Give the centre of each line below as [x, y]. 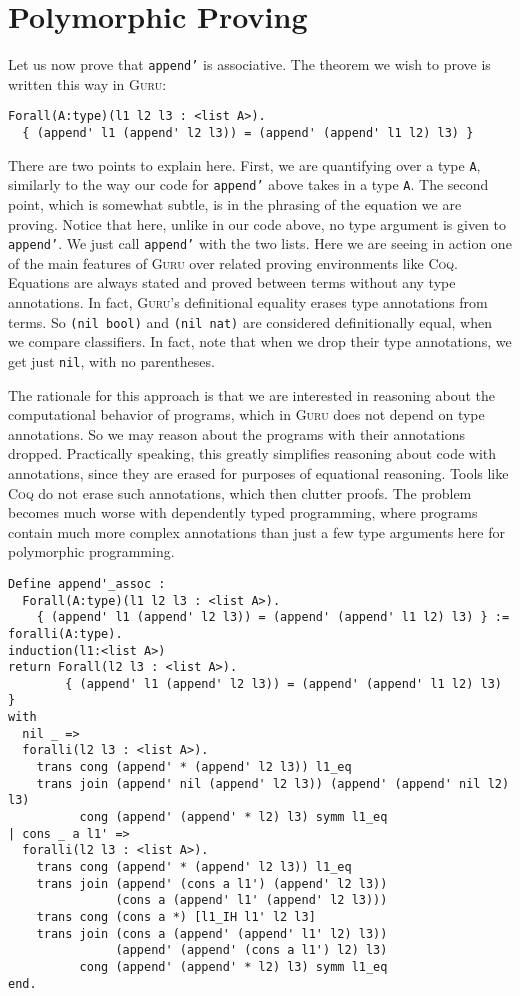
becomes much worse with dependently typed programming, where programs [243, 512]
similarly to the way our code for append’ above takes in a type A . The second [248, 184]
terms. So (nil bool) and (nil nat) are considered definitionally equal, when [250, 321]
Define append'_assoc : [87, 583]
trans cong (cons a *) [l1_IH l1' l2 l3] [176, 917]
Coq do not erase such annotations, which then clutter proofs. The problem [240, 492]
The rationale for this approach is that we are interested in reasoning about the [252, 394]
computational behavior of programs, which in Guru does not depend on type [246, 414]
